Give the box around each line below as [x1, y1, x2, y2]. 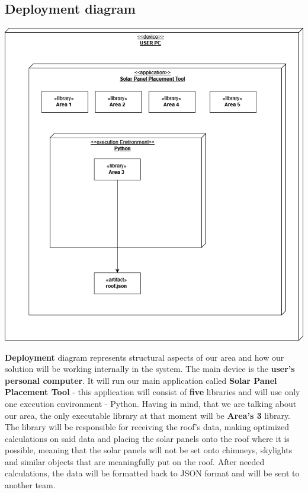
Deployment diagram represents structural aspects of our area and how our [5, 351, 284, 363]
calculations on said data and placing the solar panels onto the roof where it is [5, 432, 290, 444]
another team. [5, 479, 56, 491]
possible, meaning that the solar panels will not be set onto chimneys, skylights [5, 444, 293, 456]
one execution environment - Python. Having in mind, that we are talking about [5, 397, 297, 409]
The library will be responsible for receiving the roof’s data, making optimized [5, 421, 290, 433]
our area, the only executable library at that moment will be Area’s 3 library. [5, 409, 291, 421]
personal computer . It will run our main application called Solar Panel [5, 374, 277, 386]
